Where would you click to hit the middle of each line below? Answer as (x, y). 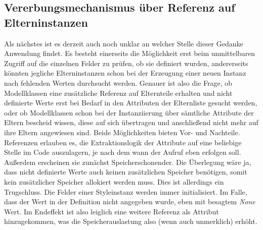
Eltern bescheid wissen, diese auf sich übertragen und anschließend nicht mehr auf (131, 122)
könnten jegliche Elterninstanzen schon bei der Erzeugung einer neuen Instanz (125, 73)
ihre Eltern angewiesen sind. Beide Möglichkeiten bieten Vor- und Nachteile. (122, 132)
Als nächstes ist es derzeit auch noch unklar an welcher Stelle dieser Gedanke (124, 43)
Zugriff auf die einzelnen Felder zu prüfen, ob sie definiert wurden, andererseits (126, 63)
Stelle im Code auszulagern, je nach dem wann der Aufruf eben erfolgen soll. (123, 152)
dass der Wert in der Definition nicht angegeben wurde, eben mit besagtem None (130, 202)
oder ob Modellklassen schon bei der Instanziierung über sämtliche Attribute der (129, 112)
